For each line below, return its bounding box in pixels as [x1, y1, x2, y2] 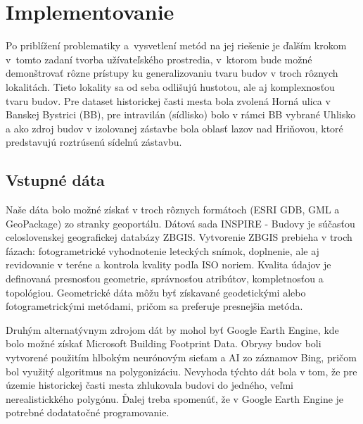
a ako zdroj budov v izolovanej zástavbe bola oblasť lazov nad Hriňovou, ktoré [6, 120, 343, 135]
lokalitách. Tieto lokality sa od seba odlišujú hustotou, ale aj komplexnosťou [6, 79, 335, 94]
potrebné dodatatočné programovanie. [6, 405, 170, 420]
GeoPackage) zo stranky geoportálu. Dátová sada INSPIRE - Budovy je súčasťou [6, 216, 355, 230]
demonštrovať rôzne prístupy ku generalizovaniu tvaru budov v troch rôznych [6, 66, 338, 80]
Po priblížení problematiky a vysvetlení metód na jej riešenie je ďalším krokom [6, 38, 347, 53]
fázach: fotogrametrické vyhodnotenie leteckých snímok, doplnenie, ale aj [6, 243, 319, 258]
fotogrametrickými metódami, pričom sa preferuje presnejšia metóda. [6, 299, 303, 313]
